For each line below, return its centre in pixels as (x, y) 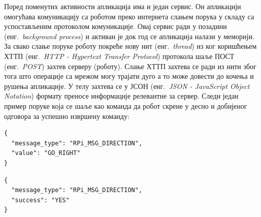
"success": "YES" (40, 200)
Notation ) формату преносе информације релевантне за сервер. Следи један (121, 96)
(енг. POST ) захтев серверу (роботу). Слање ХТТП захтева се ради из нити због (130, 66)
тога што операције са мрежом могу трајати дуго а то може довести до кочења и (129, 76)
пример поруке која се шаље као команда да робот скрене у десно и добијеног (126, 105)
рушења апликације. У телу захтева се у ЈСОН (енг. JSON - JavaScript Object (127, 86)
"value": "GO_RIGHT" (46, 153)
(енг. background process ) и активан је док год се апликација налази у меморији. (129, 36)
